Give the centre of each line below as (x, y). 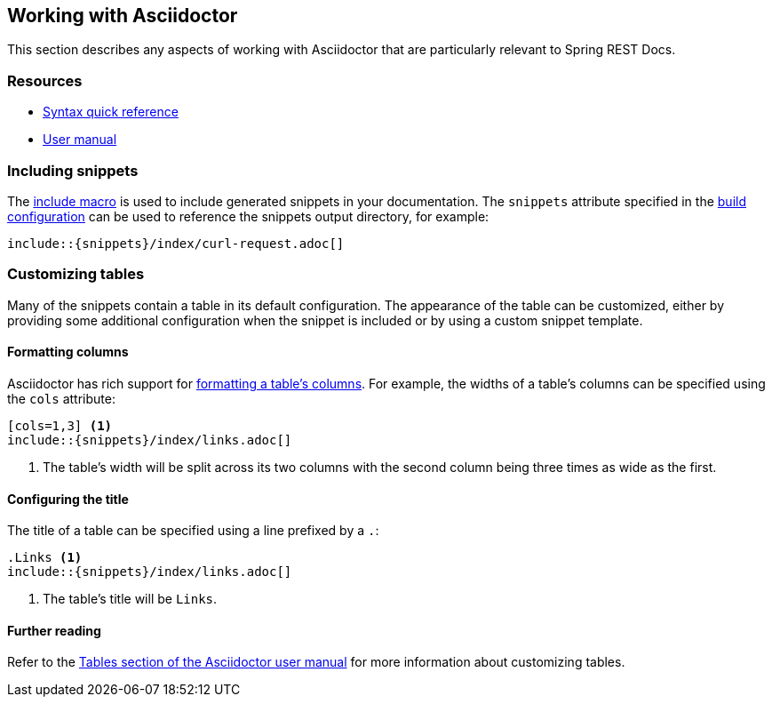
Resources (45, 80)
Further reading (54, 630)
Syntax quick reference (111, 112)
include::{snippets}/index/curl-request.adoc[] (176, 243)
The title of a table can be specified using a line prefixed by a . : (193, 531)
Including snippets (73, 170)
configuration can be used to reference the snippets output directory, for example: (248, 216)
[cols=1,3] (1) (60, 425)
